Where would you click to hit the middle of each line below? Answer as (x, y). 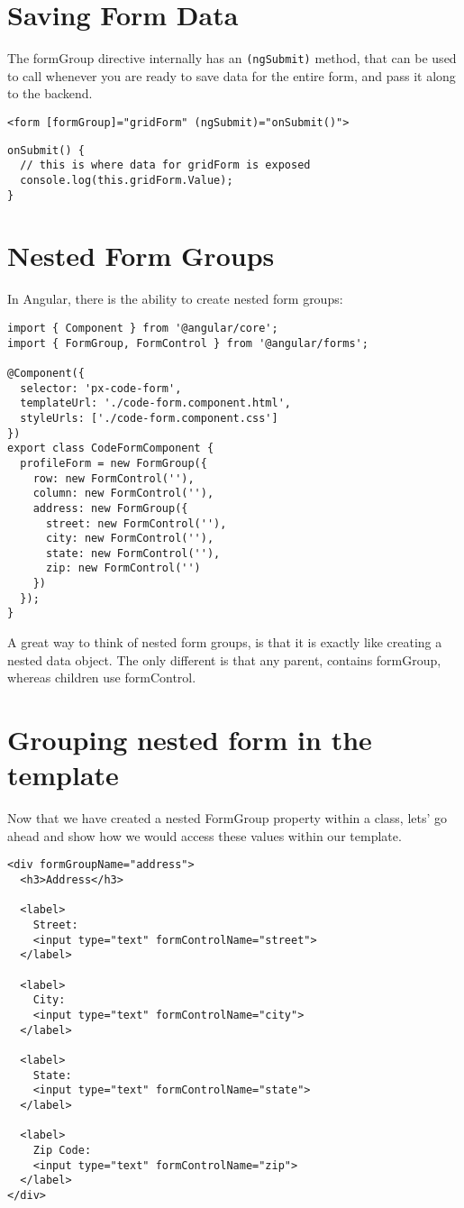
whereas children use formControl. (102, 677)
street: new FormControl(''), (136, 523)
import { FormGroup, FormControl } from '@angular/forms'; (188, 343)
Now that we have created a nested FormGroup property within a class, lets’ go (227, 818)
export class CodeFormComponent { (111, 448)
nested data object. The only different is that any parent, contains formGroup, (224, 659)
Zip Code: (62, 1150)
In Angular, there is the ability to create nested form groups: (175, 299)
